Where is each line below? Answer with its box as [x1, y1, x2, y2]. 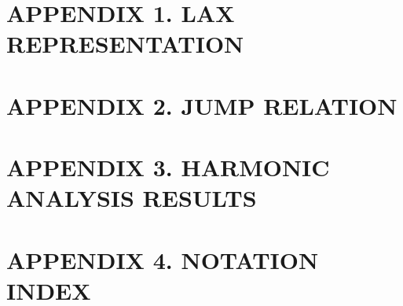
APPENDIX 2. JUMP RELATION [6, 89, 398, 121]
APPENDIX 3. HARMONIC [6, 151, 330, 183]
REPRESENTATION [6, 28, 244, 60]
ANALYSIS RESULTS [6, 182, 257, 214]
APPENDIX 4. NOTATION [6, 243, 319, 275]
